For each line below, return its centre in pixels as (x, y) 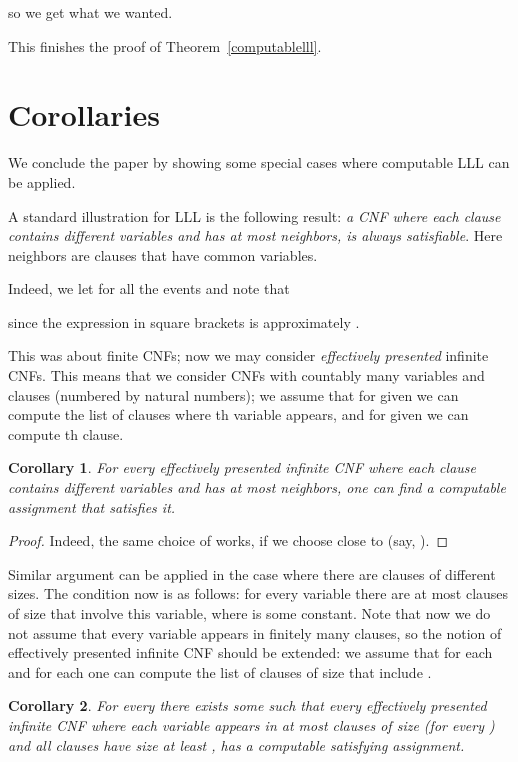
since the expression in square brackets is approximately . (184, 321)
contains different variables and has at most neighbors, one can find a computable (257, 487)
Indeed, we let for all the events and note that (149, 288)
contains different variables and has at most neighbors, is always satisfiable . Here (255, 235)
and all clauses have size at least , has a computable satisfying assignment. (236, 744)
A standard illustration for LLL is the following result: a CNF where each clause (254, 215)
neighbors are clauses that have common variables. (163, 254)
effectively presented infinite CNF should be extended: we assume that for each (250, 652)
